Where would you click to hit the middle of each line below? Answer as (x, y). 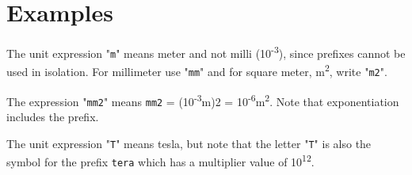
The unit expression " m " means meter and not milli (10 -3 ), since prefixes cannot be (206, 52)
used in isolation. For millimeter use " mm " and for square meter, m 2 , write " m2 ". (197, 70)
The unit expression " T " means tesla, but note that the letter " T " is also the (189, 143)
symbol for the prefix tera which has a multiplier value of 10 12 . (160, 160)
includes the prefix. (53, 117)
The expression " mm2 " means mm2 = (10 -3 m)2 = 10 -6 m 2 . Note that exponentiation (203, 100)
